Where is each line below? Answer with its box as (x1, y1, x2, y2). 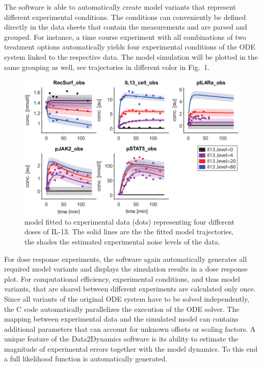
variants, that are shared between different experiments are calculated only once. (4, 283, 256, 294)
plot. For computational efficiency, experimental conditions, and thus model (4, 273, 240, 284)
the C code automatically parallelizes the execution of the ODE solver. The (4, 303, 240, 314)
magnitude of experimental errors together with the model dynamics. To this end (4, 343, 258, 354)
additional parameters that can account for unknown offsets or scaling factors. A (4, 323, 256, 334)
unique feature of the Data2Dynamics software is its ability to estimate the (4, 333, 239, 344)
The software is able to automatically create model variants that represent (4, 2, 236, 12)
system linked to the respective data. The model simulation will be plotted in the (4, 51, 258, 62)
